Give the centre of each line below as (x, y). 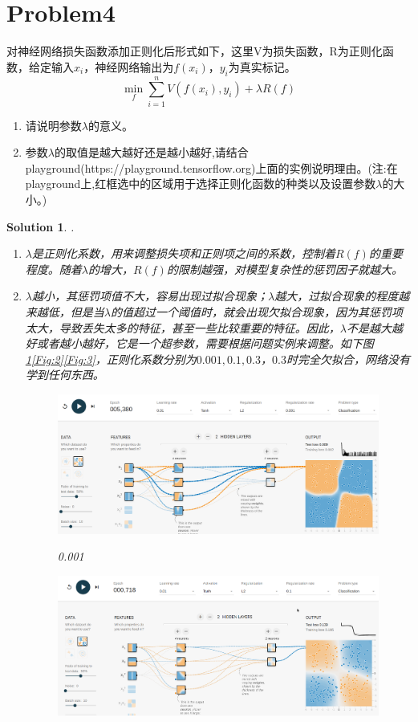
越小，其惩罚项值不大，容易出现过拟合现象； (150, 296)
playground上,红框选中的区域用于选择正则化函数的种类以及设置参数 (201, 184)
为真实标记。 (262, 66)
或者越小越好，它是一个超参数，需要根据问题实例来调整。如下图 (205, 343)
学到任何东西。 (65, 375)
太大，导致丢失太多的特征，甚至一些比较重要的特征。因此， (183, 327)
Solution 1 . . (41, 226)
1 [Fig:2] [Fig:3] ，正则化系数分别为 (111, 359)
